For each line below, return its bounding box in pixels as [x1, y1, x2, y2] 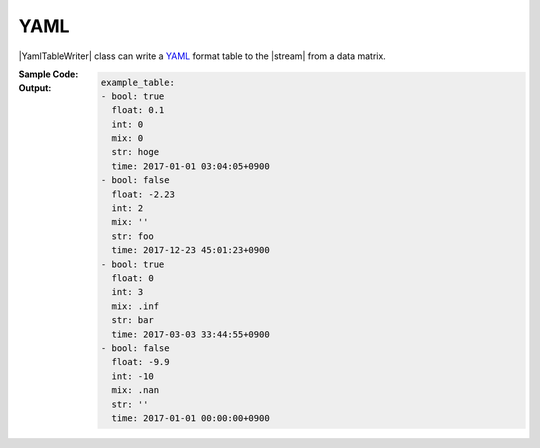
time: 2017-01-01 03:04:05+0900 [111, 160, 270, 172]
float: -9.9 [111, 356, 170, 368]
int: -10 [111, 370, 154, 382]
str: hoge [111, 146, 160, 158]
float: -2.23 [111, 188, 175, 200]
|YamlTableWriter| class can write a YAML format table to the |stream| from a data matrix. [18, 50, 387, 62]
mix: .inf [111, 300, 160, 312]
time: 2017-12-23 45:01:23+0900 [111, 245, 270, 256]
